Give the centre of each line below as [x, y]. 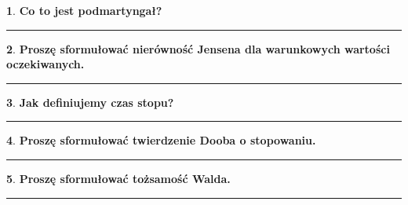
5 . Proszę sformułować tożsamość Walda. [118, 178]
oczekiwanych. [46, 64]
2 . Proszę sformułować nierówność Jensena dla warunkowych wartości [198, 48]
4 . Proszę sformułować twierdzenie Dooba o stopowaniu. [161, 140]
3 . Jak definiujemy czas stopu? [90, 102]
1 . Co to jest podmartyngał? [84, 10]
